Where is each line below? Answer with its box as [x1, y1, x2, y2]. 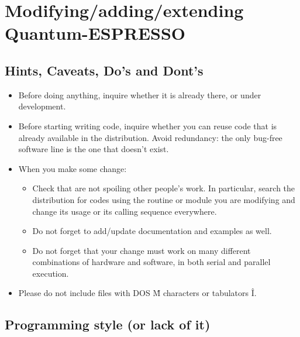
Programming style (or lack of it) [5, 315, 211, 333]
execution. [32, 267, 69, 279]
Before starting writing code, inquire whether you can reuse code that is [18, 119, 277, 132]
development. [18, 100, 66, 112]
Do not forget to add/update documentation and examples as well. [32, 225, 272, 237]
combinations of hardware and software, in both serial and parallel [32, 256, 271, 268]
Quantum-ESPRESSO [5, 21, 186, 45]
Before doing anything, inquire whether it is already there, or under [18, 88, 261, 101]
